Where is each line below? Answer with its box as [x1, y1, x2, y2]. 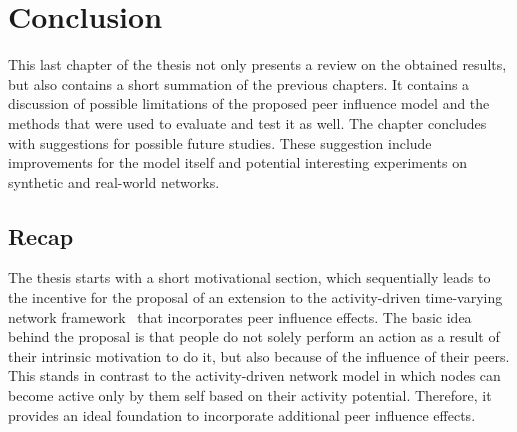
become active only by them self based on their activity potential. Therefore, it [8, 385, 492, 406]
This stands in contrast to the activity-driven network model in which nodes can [8, 365, 501, 386]
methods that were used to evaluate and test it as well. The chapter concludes [8, 112, 487, 133]
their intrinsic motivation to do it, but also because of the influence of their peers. [8, 345, 510, 366]
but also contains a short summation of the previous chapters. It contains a [8, 73, 470, 94]
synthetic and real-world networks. [8, 171, 220, 192]
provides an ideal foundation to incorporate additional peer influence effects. [8, 404, 476, 425]
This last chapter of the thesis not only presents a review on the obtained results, [8, 54, 507, 75]
